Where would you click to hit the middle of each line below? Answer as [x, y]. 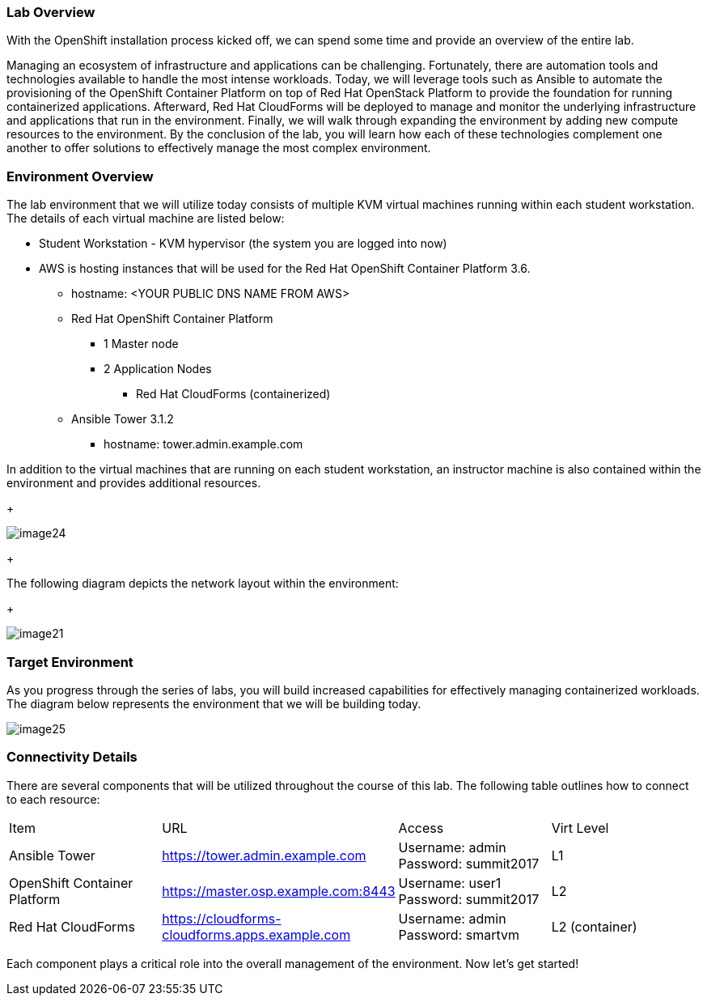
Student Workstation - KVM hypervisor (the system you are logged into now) [243, 244]
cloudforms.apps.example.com [256, 934]
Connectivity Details [72, 757]
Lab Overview [51, 12]
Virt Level [580, 828]
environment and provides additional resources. [134, 483]
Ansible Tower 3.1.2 [123, 419]
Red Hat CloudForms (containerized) [233, 394]
